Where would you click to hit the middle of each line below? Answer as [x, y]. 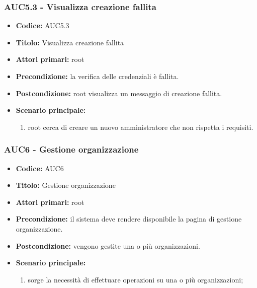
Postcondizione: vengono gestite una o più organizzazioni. [108, 245]
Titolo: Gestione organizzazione [66, 185]
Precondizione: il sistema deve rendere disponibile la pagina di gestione [129, 219]
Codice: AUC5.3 [42, 25]
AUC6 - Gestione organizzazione [71, 149]
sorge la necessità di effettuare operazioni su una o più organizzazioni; [136, 279]
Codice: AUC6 [40, 168]
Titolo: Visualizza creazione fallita [70, 42]
